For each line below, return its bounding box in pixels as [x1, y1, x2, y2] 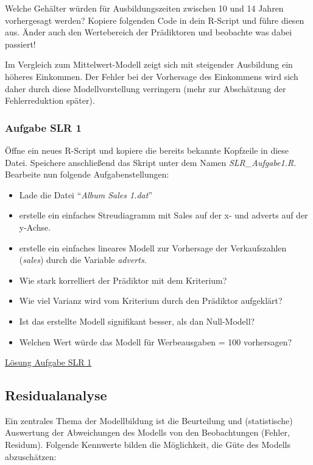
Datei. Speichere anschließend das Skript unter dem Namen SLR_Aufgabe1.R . [5, 156, 297, 168]
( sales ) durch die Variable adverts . [19, 253, 147, 266]
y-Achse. [19, 220, 51, 233]
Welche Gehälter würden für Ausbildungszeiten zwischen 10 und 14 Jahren [5, 2, 284, 14]
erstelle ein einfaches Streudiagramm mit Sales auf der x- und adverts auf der [19, 209, 308, 222]
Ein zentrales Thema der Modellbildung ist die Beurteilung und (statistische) [5, 414, 293, 427]
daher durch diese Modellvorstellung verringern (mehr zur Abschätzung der [5, 82, 286, 95]
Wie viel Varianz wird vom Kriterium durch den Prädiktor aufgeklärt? [19, 294, 283, 307]
